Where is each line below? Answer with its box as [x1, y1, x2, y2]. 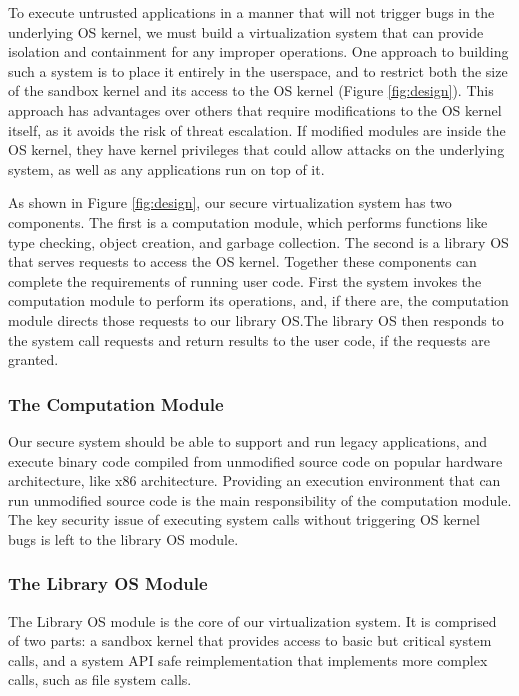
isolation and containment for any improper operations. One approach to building [8, 41, 509, 62]
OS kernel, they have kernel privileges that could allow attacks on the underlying [8, 139, 505, 160]
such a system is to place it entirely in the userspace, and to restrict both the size [8, 60, 508, 81]
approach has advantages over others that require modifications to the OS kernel [8, 99, 502, 120]
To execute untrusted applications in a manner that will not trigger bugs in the [8, 2, 495, 22]
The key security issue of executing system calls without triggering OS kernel [8, 509, 480, 530]
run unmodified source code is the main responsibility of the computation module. [8, 489, 512, 510]
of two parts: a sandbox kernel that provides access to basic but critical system [8, 630, 492, 651]
